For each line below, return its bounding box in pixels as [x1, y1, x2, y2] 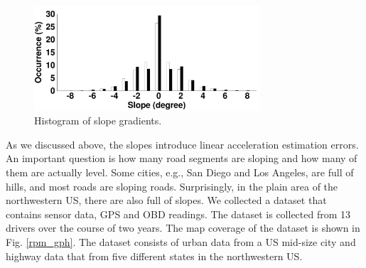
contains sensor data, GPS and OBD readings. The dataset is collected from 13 [6, 206, 351, 221]
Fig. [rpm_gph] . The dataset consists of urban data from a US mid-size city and [6, 234, 356, 249]
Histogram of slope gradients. [34, 113, 162, 128]
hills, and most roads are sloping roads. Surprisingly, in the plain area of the [6, 178, 338, 193]
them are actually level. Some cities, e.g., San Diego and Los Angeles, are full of [6, 164, 354, 179]
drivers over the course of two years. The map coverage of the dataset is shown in [6, 220, 360, 235]
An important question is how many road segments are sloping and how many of [6, 151, 357, 166]
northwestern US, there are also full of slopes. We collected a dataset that [6, 193, 327, 208]
